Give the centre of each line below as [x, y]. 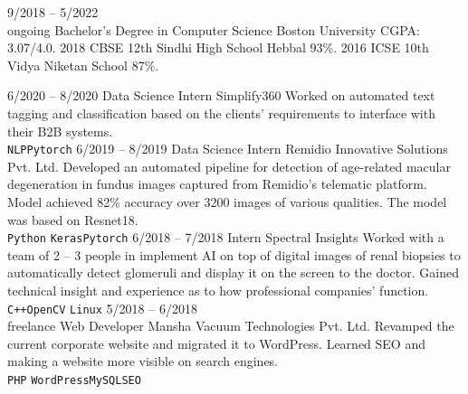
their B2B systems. [60, 131]
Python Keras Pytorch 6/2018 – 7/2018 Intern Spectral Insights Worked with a [226, 237]
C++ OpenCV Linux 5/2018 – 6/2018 [102, 308]
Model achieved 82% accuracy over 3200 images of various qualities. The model [227, 202]
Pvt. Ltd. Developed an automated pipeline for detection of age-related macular [229, 166]
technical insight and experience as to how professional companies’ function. [218, 291]
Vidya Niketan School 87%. [83, 65]
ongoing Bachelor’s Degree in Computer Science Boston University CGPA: [214, 29]
